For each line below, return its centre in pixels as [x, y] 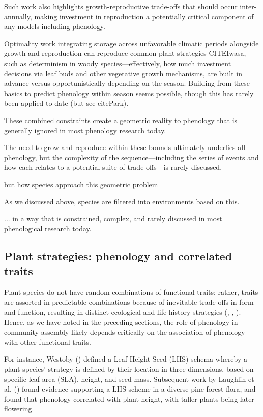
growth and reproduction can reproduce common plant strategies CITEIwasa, [125, 53]
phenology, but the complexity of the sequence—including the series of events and [131, 157]
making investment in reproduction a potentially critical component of [144, 16]
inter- [248, 6]
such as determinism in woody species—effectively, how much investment [118, 63]
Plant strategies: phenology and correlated [118, 256]
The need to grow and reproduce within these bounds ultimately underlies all [125, 147]
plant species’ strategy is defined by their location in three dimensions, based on [129, 369]
